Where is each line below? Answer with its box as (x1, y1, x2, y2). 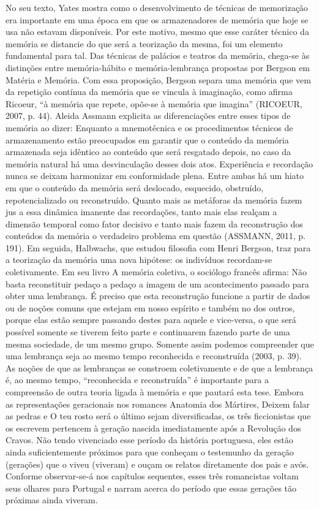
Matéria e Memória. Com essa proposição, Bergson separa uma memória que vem (6, 73, 311, 86)
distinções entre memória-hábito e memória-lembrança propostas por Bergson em (6, 61, 310, 74)
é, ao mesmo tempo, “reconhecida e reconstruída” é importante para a (6, 373, 269, 386)
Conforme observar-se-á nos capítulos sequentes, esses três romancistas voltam (6, 470, 299, 482)
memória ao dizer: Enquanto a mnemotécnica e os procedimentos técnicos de (6, 121, 293, 134)
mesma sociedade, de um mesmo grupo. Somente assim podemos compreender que (6, 337, 314, 350)
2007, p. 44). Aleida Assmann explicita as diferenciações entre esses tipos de (6, 109, 291, 122)
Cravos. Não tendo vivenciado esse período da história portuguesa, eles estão (6, 433, 293, 446)
